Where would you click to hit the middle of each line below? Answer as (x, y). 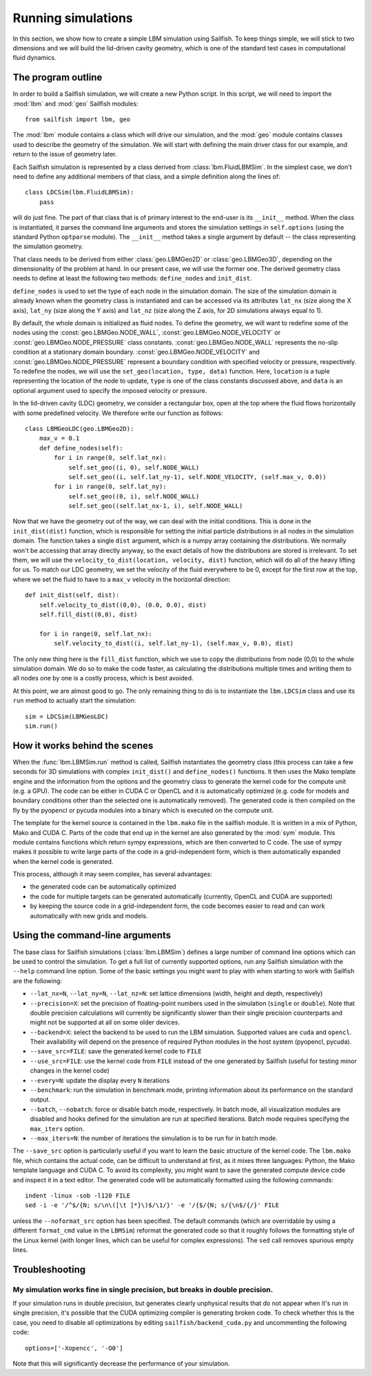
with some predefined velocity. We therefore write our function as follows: (118, 413)
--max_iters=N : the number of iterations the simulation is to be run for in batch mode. (154, 1138)
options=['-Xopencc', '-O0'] (74, 1348)
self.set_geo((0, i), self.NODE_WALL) (134, 496)
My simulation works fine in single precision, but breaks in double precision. (143, 1289)
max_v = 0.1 (59, 438)
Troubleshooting (49, 1269)
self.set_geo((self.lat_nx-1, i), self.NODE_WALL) (156, 506)
